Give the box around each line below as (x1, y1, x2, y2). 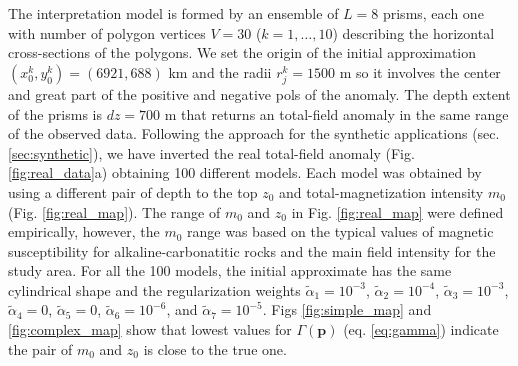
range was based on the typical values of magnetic (187, 221, 494, 242)
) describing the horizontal (332, 22, 495, 43)
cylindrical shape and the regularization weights (8, 279, 301, 300)
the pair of (8, 338, 73, 359)
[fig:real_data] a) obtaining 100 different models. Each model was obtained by (8, 162, 482, 183)
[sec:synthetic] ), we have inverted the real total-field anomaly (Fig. (8, 142, 415, 163)
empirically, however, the (8, 221, 160, 242)
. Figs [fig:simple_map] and (262, 299, 432, 320)
